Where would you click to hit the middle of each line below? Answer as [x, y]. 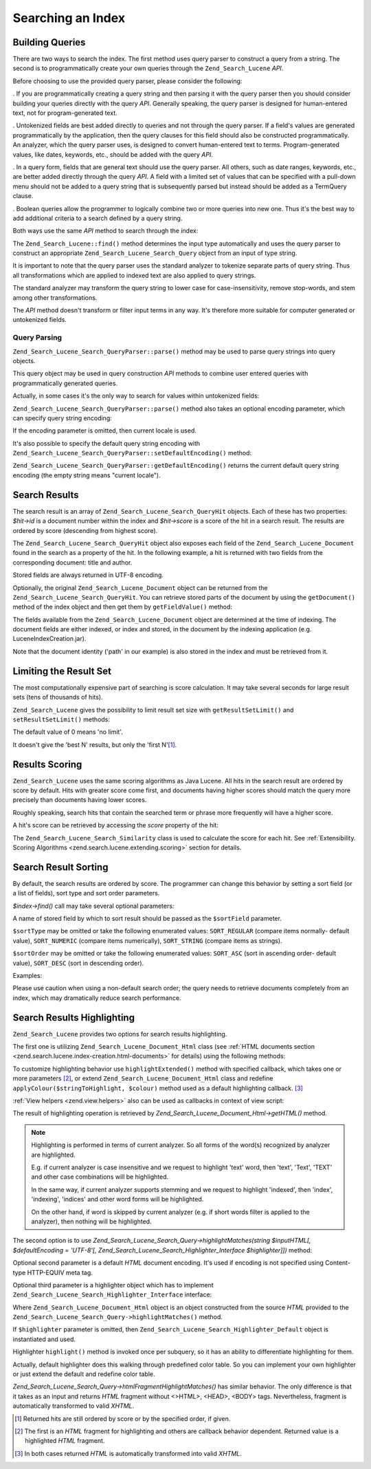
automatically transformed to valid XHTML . [74, 1406]
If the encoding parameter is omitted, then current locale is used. [105, 431]
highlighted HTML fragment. [65, 1441]
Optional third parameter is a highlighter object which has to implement [113, 1285]
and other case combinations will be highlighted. [100, 1177]
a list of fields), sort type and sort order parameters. [86, 893]
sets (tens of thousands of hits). [58, 697]
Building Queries [49, 42]
